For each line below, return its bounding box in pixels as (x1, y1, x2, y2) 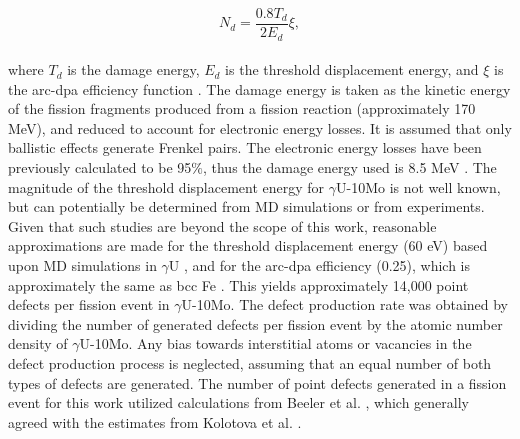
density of (8, 333, 68, 354)
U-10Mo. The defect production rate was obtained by (181, 294, 509, 315)
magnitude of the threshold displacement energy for (8, 176, 325, 197)
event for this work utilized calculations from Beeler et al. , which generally (8, 392, 469, 413)
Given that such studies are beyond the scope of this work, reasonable (8, 215, 437, 236)
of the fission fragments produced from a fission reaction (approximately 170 (8, 98, 476, 119)
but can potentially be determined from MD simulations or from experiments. (8, 196, 485, 217)
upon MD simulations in (8, 255, 157, 276)
